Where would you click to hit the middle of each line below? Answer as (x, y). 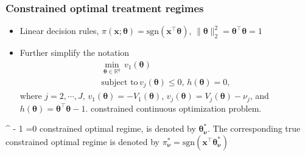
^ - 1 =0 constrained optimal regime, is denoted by (101, 128)
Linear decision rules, (59, 31)
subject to (120, 82)
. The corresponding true (254, 128)
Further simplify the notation (75, 53)
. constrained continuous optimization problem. (174, 108)
